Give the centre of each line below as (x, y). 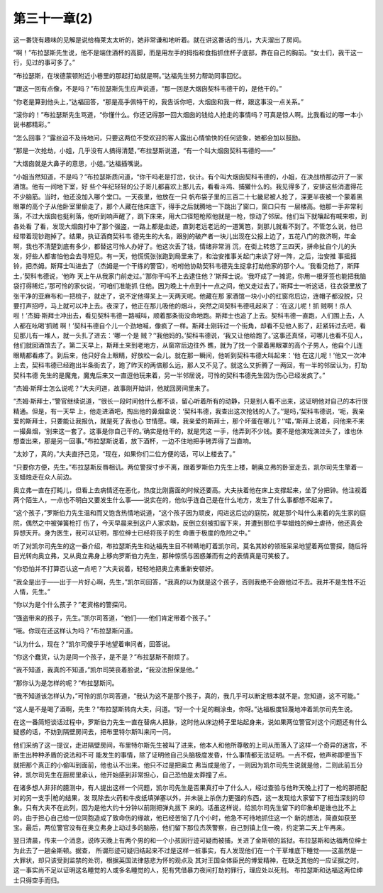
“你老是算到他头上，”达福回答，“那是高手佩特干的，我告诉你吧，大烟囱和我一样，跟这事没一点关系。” (159, 101)
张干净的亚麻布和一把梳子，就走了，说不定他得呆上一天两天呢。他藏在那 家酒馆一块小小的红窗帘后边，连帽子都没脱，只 (188, 296)
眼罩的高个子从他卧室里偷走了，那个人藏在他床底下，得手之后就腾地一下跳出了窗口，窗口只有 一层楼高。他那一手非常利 (188, 206)
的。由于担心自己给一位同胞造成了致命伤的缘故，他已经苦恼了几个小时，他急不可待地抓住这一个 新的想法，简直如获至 (185, 817)
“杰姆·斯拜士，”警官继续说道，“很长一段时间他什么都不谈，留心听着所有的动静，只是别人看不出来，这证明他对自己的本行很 (190, 401)
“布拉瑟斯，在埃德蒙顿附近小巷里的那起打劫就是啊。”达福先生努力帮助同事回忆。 (129, 75)
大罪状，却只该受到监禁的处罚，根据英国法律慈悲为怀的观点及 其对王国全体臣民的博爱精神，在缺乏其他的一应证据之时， (188, 860)
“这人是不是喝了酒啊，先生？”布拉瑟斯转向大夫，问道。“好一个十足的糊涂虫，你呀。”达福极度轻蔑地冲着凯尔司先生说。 (185, 709)
